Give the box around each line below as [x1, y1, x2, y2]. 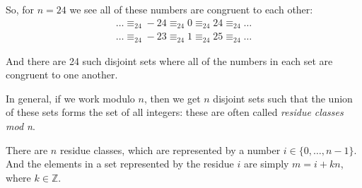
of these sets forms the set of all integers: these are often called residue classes [6, 105, 344, 119]
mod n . [6, 118, 35, 133]
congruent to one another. [6, 67, 118, 82]
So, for [6, 2, 35, 16]
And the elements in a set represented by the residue [6, 156, 234, 171]
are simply [243, 156, 289, 171]
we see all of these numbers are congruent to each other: [69, 2, 313, 16]
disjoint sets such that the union [213, 90, 353, 105]
